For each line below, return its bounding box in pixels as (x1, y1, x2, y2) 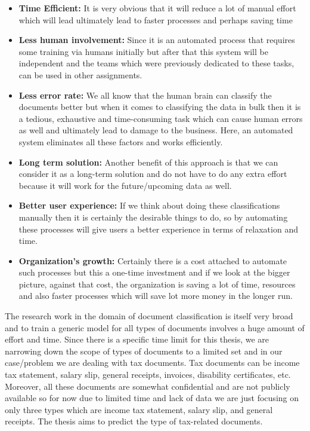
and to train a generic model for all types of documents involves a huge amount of (5, 321, 305, 334)
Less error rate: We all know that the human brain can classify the (18, 88, 272, 101)
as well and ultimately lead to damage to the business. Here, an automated (18, 124, 293, 136)
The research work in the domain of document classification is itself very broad (5, 310, 293, 322)
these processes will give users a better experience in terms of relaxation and (18, 222, 298, 235)
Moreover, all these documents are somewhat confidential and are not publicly (5, 380, 290, 392)
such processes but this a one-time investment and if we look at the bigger (18, 266, 290, 279)
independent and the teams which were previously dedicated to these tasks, (18, 57, 294, 69)
